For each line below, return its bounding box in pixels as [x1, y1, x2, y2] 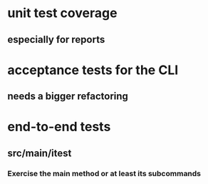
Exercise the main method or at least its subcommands [7, 168, 202, 178]
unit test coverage [7, 5, 118, 21]
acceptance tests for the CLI [7, 62, 179, 78]
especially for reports [7, 34, 105, 46]
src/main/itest [7, 147, 72, 159]
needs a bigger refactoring [7, 91, 128, 103]
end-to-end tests [7, 119, 111, 135]
